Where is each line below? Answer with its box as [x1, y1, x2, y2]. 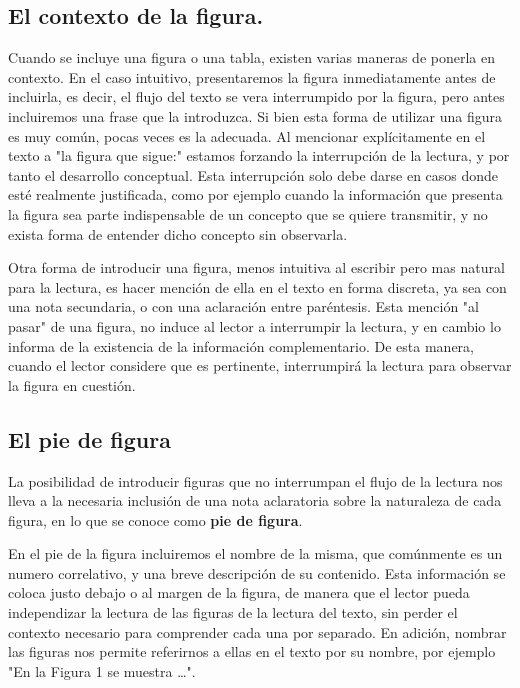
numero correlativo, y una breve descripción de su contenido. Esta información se [8, 562, 506, 583]
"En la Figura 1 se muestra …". [8, 660, 196, 681]
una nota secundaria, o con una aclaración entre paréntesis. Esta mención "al [8, 296, 480, 317]
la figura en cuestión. [8, 374, 136, 395]
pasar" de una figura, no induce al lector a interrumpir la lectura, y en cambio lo [8, 315, 501, 336]
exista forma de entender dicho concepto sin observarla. [8, 223, 348, 244]
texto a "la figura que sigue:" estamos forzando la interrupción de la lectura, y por [8, 145, 510, 166]
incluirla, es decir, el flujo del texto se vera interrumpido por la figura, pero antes [8, 86, 505, 107]
